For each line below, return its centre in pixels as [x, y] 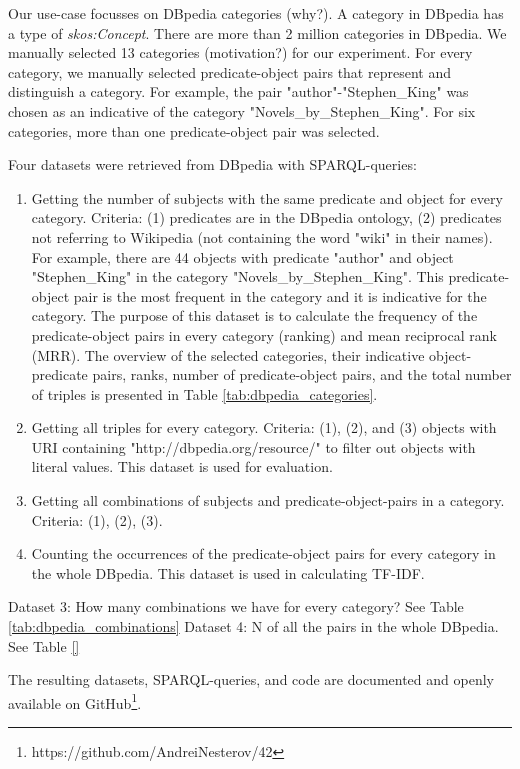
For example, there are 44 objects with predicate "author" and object [242, 256]
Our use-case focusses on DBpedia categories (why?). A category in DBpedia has [256, 13]
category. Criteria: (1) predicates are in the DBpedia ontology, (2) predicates [266, 217]
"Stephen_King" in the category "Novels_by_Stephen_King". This [237, 276]
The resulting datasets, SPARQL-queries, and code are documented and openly [251, 679]
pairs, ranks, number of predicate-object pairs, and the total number [302, 374]
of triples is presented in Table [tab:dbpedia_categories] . [204, 393]
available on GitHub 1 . [75, 701]
